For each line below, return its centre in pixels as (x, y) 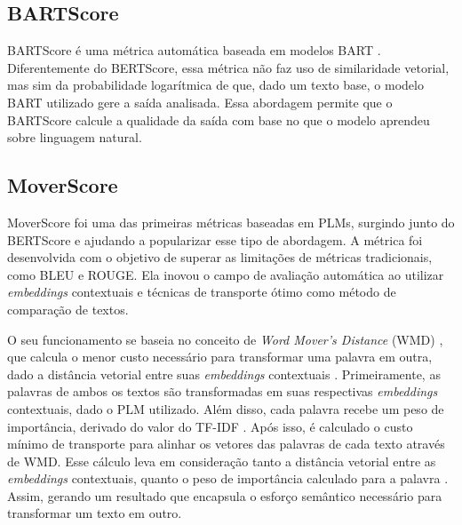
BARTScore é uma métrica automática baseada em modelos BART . (194, 50)
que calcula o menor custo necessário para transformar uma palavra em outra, (220, 357)
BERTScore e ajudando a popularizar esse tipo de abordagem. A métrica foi (215, 239)
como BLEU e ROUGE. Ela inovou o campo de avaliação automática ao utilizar (226, 274)
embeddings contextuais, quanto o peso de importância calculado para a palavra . (228, 478)
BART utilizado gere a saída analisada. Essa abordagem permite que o (200, 102)
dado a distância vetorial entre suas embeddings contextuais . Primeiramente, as (224, 374)
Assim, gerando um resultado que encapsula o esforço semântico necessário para (225, 495)
